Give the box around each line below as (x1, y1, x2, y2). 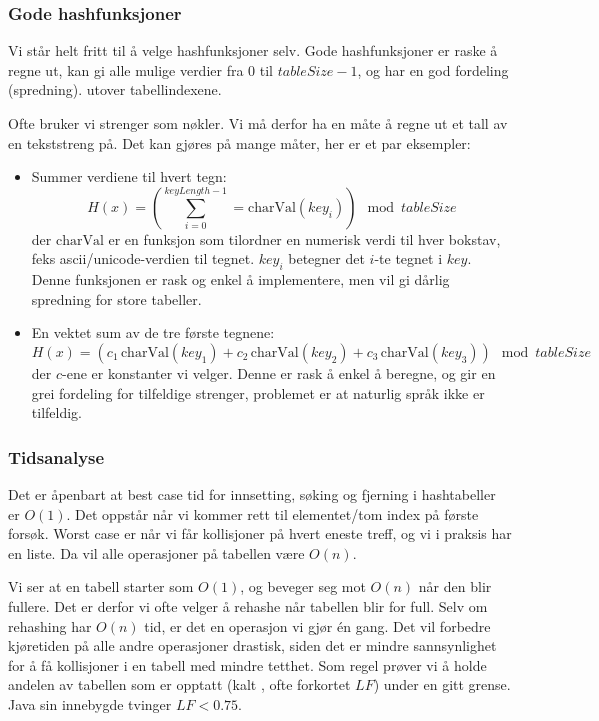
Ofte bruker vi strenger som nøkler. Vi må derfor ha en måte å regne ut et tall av (8, 113, 508, 133)
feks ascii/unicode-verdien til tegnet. (31, 248, 255, 269)
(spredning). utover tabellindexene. (8, 79, 222, 100)
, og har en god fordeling (357, 59, 509, 80)
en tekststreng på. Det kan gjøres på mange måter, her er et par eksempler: (8, 132, 471, 153)
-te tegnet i (374, 248, 443, 269)
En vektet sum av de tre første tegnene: (31, 322, 275, 343)
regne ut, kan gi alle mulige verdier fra (8, 59, 244, 80)
